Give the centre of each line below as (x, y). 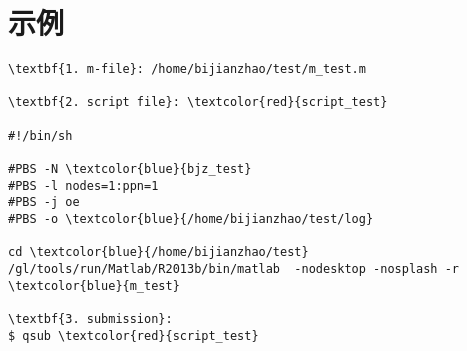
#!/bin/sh (40, 135)
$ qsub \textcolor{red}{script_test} (133, 335)
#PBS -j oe (44, 202)
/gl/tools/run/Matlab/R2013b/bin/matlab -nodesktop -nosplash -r (234, 269)
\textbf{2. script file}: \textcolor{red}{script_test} (198, 102)
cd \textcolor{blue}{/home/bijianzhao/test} (158, 252)
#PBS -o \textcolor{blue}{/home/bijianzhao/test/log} (191, 219)
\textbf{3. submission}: (90, 318)
